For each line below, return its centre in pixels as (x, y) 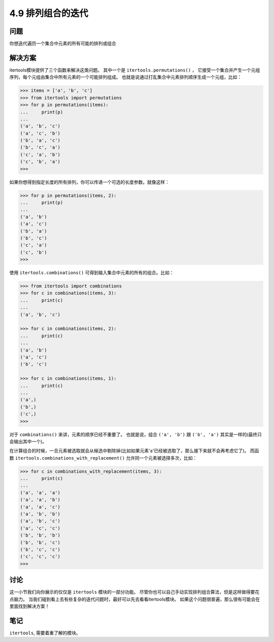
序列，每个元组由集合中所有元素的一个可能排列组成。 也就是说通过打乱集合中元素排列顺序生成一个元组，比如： (126, 77)
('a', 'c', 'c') (40, 528)
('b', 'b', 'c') (40, 542)
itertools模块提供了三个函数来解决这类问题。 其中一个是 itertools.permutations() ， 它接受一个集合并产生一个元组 (135, 70)
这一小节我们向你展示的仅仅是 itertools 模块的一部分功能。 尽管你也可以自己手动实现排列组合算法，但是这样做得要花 (134, 592)
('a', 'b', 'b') (40, 514)
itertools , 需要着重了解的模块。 (45, 633)
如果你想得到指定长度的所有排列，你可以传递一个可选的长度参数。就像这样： (89, 182)
